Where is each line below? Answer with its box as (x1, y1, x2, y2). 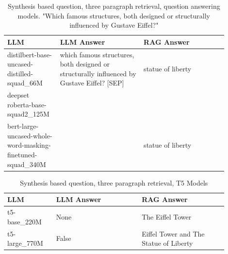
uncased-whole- (7, 130, 52, 140)
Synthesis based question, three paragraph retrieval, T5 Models (20, 177, 208, 187)
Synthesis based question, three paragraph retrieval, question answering (7, 1, 220, 11)
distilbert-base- (7, 49, 52, 59)
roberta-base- (7, 99, 47, 109)
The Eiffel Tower (142, 211, 192, 221)
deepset (7, 90, 30, 100)
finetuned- (7, 150, 37, 160)
